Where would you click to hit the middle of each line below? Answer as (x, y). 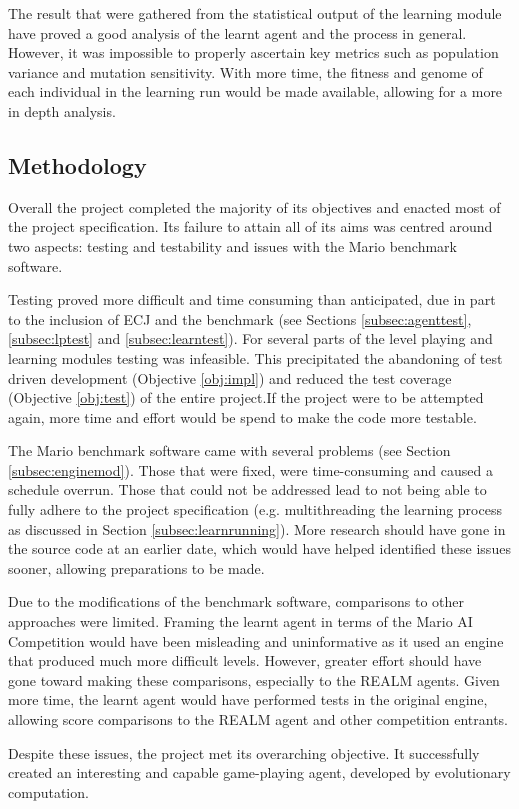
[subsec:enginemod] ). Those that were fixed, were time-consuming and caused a (250, 469)
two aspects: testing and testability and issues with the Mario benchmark (232, 245)
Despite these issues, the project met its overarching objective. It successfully (244, 752)
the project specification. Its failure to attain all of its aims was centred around (250, 226)
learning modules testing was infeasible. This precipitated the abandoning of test (255, 357)
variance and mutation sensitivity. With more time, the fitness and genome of (245, 71)
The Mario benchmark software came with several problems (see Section (229, 450)
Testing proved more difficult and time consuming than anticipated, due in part (252, 299)
